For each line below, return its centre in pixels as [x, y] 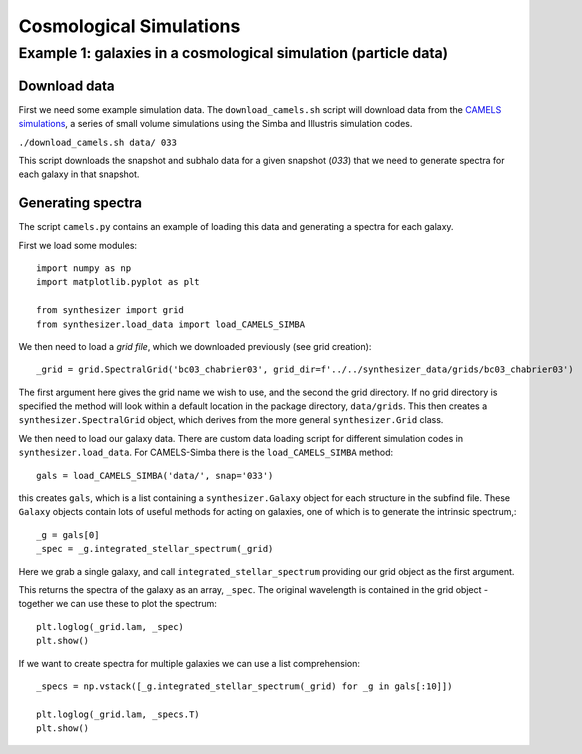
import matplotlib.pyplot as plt [118, 282]
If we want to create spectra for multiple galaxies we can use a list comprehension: [189, 663]
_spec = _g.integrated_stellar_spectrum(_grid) [155, 549]
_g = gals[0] [68, 534]
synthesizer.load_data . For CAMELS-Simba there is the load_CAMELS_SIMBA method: [206, 452]
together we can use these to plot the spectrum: [117, 604]
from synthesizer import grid [110, 310]
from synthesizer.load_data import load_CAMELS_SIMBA [170, 324]
